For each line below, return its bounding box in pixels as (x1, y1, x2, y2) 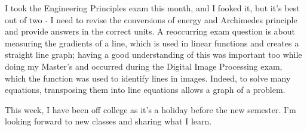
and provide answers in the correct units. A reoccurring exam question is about (5, 25, 295, 38)
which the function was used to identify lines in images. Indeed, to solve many (5, 71, 291, 84)
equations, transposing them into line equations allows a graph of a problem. (5, 83, 285, 96)
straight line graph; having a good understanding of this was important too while (5, 48, 302, 61)
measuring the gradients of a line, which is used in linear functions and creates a (5, 36, 299, 49)
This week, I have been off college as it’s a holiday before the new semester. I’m (5, 103, 296, 116)
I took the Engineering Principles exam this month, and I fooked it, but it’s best (5, 2, 300, 14)
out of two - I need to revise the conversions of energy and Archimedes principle (5, 13, 297, 26)
